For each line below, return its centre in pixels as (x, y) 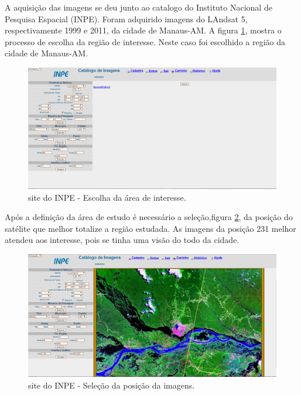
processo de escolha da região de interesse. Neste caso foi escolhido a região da (145, 41)
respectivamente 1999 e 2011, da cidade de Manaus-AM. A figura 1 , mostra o (143, 30)
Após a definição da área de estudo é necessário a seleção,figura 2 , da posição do (149, 217)
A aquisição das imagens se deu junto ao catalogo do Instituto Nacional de (138, 7)
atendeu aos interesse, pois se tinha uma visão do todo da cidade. (122, 240)
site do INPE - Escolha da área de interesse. (107, 197)
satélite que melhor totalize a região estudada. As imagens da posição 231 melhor (150, 228)
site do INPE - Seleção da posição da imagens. (112, 385)
